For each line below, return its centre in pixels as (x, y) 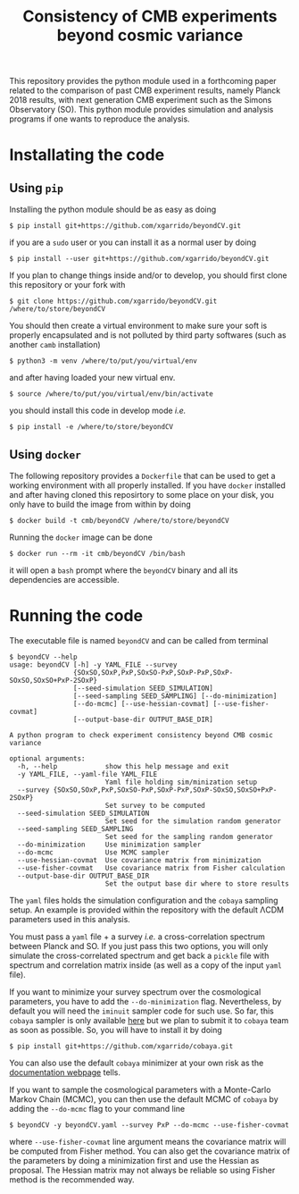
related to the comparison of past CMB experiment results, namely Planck (145, 90)
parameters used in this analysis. (70, 919)
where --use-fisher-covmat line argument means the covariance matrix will (148, 1141)
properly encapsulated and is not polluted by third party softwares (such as (148, 335)
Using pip (37, 188)
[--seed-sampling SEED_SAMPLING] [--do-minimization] (175, 696)
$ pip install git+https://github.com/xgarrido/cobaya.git (121, 1046)
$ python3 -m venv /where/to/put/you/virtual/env (104, 361)
